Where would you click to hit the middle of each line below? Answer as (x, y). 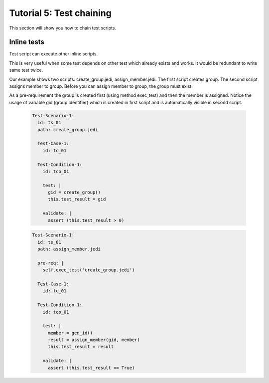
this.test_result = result (81, 347)
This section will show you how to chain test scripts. (63, 28)
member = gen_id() (70, 333)
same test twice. (26, 70)
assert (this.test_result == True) (91, 368)
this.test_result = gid (77, 199)
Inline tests (27, 42)
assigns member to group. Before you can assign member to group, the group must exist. (101, 86)
